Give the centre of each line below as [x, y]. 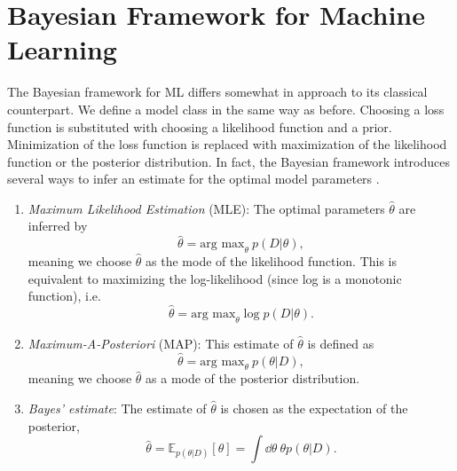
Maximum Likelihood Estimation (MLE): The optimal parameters [206, 208]
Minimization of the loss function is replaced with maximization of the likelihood [227, 144]
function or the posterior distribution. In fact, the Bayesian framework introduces [228, 161]
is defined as [341, 343]
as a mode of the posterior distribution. [253, 378]
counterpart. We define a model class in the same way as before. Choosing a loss [226, 109]
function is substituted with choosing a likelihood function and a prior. [200, 126]
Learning [62, 49]
